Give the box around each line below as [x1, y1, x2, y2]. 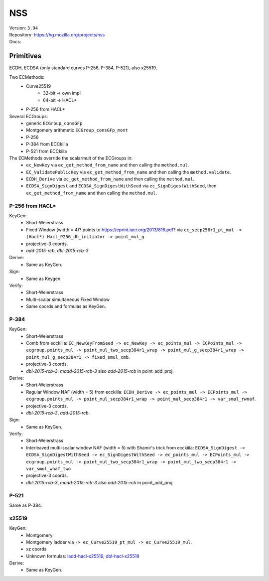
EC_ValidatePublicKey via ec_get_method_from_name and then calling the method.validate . [26, 169, 231, 175]
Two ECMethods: [9, 74, 45, 80]
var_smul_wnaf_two [26, 466, 71, 472]
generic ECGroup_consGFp [26, 120, 83, 126]
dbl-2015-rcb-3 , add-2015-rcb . [26, 410, 90, 416]
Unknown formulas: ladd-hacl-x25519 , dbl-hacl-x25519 [26, 553, 139, 559]
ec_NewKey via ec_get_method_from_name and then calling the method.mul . [26, 162, 189, 168]
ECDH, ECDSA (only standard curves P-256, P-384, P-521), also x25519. [9, 65, 157, 71]
